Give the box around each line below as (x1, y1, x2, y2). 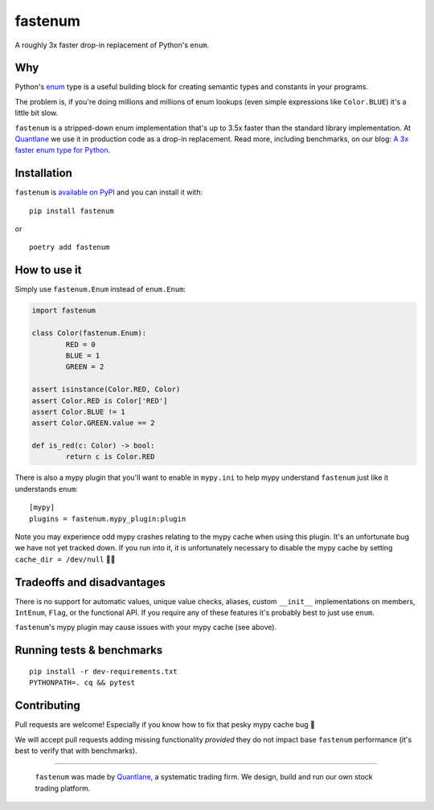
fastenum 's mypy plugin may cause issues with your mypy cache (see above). (14, 623, 277, 632)
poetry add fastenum (29, 243, 110, 252)
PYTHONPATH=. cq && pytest (29, 678, 136, 687)
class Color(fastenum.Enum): (31, 329, 147, 337)
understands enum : (14, 484, 78, 493)
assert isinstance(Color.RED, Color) (31, 385, 181, 394)
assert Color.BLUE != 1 (31, 407, 126, 416)
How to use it (14, 264, 82, 277)
